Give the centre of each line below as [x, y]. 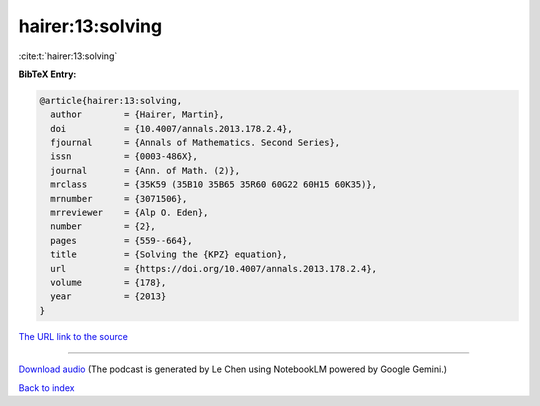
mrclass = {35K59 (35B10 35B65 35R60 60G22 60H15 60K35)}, [214, 184]
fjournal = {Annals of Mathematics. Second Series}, [195, 143]
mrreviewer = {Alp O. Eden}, [129, 213]
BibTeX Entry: [47, 74]
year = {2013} [108, 296]
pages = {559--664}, [122, 240]
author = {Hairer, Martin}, [137, 114]
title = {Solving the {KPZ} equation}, [169, 254]
